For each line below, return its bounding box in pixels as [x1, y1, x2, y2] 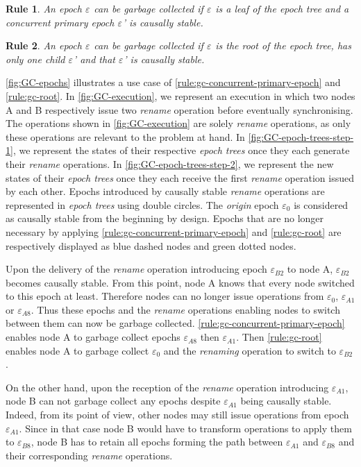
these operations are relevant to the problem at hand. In [6, 129, 245, 144]
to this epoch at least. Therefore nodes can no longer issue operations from [6, 289, 324, 303]
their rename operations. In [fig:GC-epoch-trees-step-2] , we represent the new [6, 156, 334, 171]
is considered [294, 197, 349, 212]
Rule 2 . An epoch [6, 38, 82, 53]
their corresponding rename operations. [6, 448, 173, 462]
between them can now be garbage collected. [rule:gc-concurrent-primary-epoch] [6, 316, 345, 330]
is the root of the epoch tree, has [215, 38, 351, 53]
